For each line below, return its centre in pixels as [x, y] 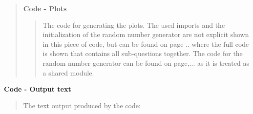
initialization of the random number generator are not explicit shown [146, 34]
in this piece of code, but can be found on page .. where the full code [146, 44]
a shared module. [68, 72]
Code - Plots [45, 8]
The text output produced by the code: [82, 105]
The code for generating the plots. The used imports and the [134, 25]
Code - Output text [38, 89]
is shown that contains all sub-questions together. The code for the [143, 53]
